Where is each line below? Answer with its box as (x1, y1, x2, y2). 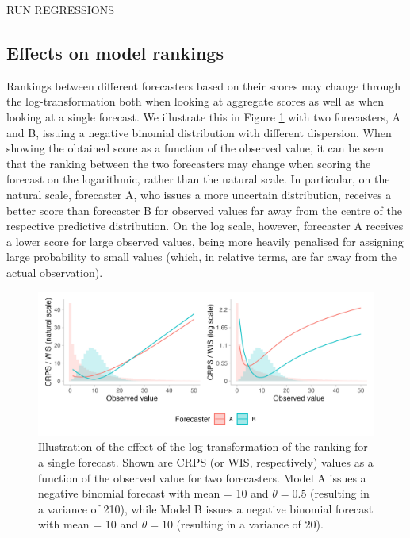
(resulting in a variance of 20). (176, 516, 324, 532)
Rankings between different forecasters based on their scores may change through (6, 77, 401, 94)
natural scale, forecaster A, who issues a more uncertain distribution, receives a (6, 186, 392, 202)
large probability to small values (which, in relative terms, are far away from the (6, 248, 397, 265)
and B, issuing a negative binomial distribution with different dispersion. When (6, 124, 392, 140)
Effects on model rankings (6, 40, 224, 64)
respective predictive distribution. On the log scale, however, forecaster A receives (6, 217, 404, 234)
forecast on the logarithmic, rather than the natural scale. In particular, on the (6, 171, 390, 187)
